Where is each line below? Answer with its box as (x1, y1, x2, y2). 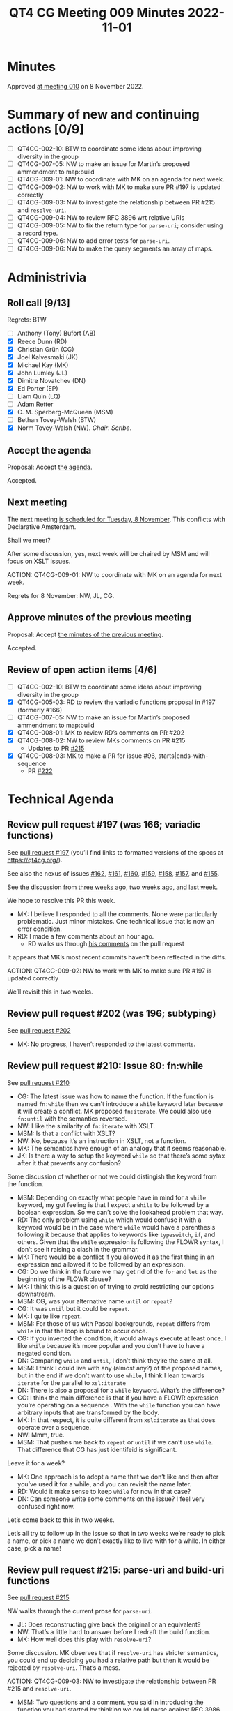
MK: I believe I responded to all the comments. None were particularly (17, 909, 218, 918)
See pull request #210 (7, 1078, 70, 1086)
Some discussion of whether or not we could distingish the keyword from (7, 1172, 217, 1181)
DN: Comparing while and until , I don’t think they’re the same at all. (17, 1356, 213, 1365)
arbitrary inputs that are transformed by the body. (17, 1408, 160, 1417)
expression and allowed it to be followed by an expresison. (17, 1260, 186, 1268)
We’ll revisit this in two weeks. (7, 987, 93, 996)
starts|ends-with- (158, 752, 209, 760)
